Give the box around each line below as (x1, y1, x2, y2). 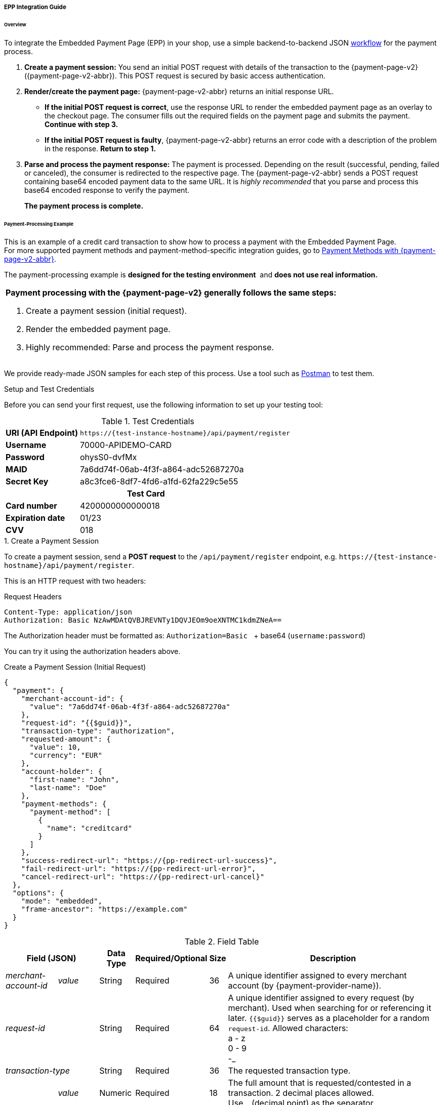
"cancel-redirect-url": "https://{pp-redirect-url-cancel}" (21, 873, 265, 881)
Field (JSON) (26, 953, 76, 964)
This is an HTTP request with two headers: (4, 577, 146, 586)
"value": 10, (29, 743, 81, 752)
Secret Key (6, 476, 49, 487)
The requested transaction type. (228, 1066, 351, 1076)
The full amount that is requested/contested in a (228, 1078, 411, 1088)
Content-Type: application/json (4, 608, 132, 617)
